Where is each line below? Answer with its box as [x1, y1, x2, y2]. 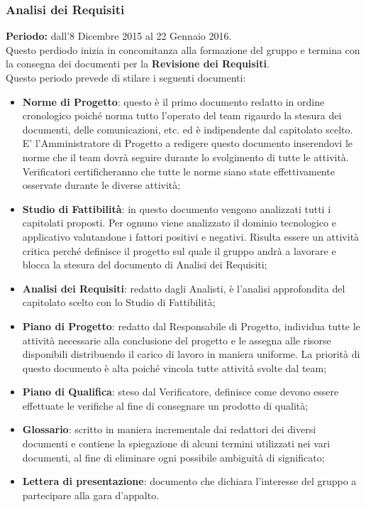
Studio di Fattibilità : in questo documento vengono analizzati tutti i [22, 201, 331, 216]
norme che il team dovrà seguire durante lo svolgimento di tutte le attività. [22, 149, 349, 164]
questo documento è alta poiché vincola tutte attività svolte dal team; [22, 360, 327, 375]
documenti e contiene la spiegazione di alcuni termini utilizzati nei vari [22, 436, 331, 451]
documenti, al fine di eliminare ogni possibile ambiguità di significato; [22, 449, 325, 464]
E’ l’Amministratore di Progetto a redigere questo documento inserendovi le [22, 136, 353, 151]
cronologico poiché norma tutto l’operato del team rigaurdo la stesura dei [22, 108, 342, 123]
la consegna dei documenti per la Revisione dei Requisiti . [6, 56, 270, 71]
